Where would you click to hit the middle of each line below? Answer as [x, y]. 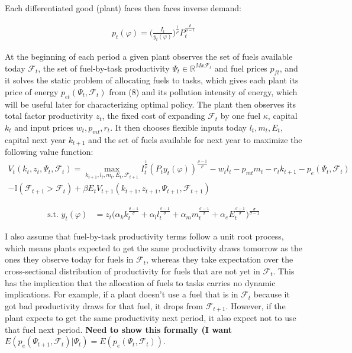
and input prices [44, 127]
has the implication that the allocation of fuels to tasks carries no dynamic [140, 282]
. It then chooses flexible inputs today [178, 127]
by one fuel [240, 116]
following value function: [49, 152]
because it [272, 294]
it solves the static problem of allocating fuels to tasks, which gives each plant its [152, 80]
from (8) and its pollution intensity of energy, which [203, 92]
